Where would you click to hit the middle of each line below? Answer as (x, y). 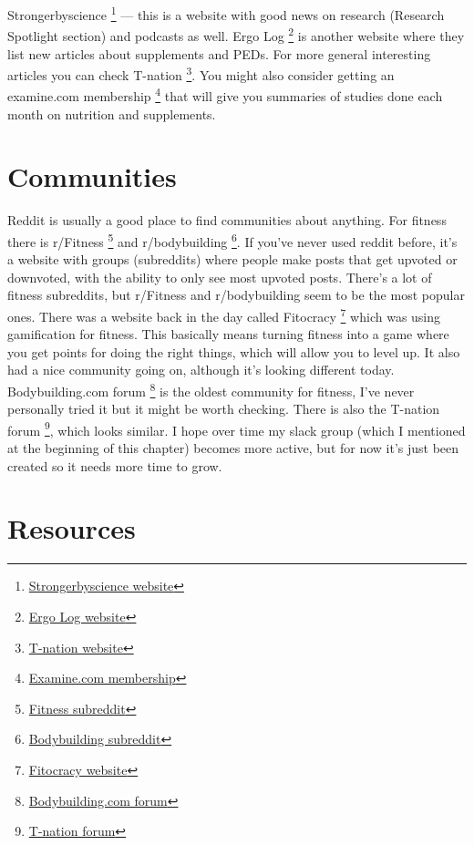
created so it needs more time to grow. (115, 465)
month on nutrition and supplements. (112, 113)
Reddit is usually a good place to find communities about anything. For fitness (227, 220)
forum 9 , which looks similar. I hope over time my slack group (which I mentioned (237, 428)
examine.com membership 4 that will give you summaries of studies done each (225, 94)
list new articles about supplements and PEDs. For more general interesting (219, 53)
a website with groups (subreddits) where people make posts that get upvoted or (232, 259)
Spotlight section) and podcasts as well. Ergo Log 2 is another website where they (236, 34)
